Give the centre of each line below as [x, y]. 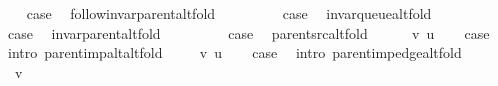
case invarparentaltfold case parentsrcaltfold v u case [248, 32]
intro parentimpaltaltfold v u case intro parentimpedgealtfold [234, 52]
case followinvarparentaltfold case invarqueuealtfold [229, 13]
